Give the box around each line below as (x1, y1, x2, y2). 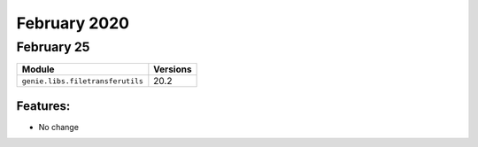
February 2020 (16, 13, 130, 33)
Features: (16, 98, 71, 113)
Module (21, 63, 55, 75)
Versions (153, 63, 192, 75)
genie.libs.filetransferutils (21, 76, 143, 86)
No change (38, 121, 80, 132)
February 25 (16, 39, 90, 55)
